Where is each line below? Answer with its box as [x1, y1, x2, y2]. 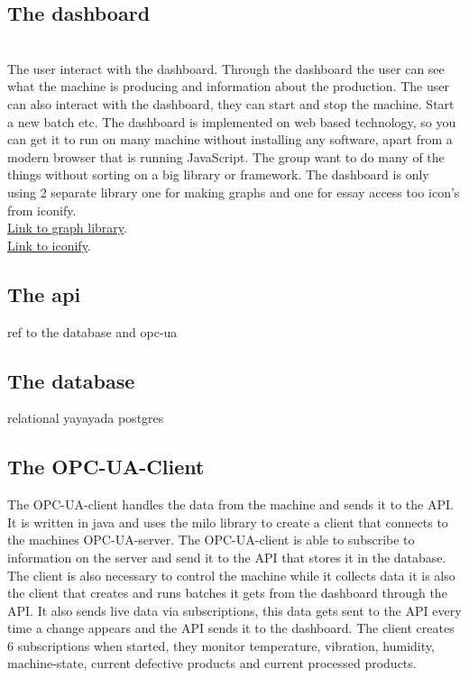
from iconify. [7, 200, 77, 219]
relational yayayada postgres [7, 408, 164, 427]
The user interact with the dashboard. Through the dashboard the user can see [7, 59, 445, 78]
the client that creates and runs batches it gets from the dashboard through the [7, 583, 447, 602]
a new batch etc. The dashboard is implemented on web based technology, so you [7, 112, 456, 131]
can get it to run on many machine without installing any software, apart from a [7, 130, 453, 149]
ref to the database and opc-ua [7, 322, 178, 341]
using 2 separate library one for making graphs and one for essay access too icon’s [7, 182, 460, 201]
